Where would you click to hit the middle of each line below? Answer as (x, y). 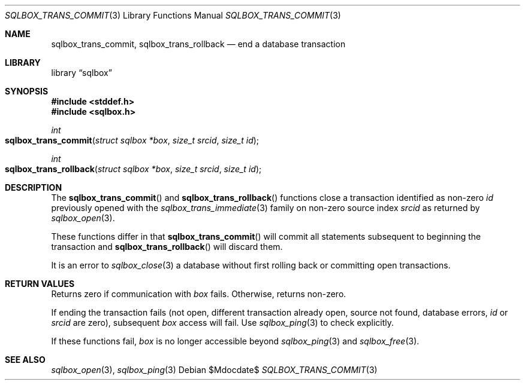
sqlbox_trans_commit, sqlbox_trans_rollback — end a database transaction (198, 44)
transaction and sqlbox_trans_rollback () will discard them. (167, 247)
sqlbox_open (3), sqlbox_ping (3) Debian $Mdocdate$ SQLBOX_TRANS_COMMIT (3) (214, 370)
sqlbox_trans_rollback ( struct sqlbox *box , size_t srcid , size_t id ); (133, 169)
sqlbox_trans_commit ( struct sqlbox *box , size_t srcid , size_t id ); (132, 140)
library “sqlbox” (82, 73)
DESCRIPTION (34, 187)
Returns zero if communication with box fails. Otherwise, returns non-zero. (199, 294)
